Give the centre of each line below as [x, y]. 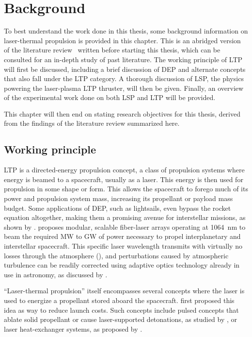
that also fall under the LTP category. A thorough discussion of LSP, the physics [124, 78]
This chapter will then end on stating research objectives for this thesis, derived [122, 113]
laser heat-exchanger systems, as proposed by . [73, 329]
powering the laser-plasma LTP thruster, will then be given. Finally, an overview [124, 88]
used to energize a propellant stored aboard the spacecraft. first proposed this [119, 300]
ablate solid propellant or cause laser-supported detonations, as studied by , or [121, 319]
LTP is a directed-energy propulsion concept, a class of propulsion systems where [124, 170]
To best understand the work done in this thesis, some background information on [126, 31]
